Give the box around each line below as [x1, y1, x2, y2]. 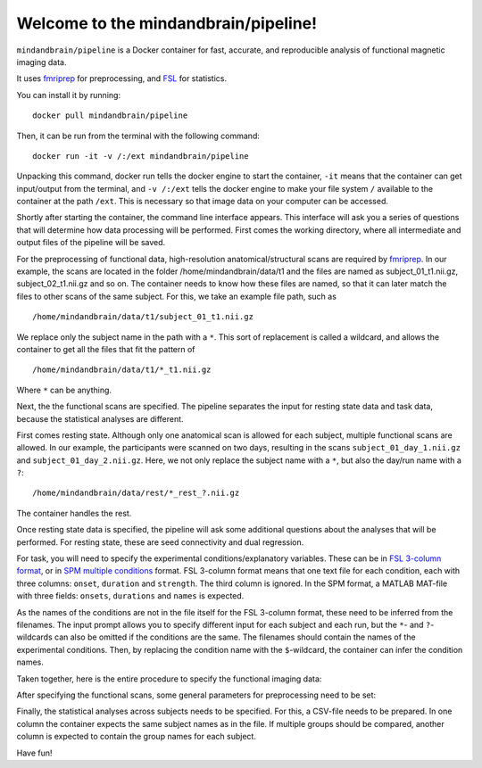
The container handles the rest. [16, 508, 132, 518]
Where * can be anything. [16, 384, 112, 395]
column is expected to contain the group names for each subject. [16, 731, 256, 742]
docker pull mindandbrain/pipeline [32, 111, 188, 120]
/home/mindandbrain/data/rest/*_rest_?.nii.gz [32, 488, 240, 499]
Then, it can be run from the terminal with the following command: [16, 130, 261, 141]
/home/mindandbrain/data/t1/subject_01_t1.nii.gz [32, 312, 254, 322]
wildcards [16, 632, 53, 642]
